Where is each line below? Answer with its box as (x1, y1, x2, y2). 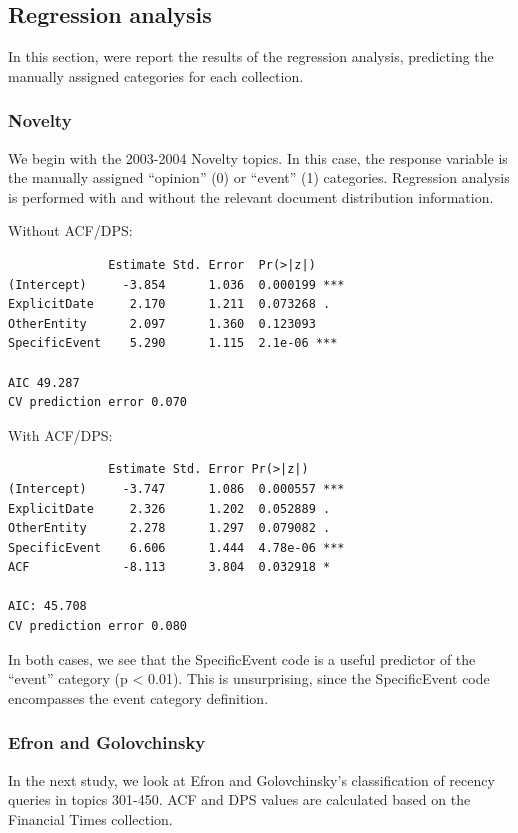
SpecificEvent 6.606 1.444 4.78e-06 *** (8, 540, 345, 555)
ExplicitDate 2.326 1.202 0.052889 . (8, 501, 331, 516)
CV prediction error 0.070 (8, 395, 187, 410)
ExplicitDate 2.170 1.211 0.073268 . (8, 297, 331, 312)
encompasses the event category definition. (8, 687, 269, 708)
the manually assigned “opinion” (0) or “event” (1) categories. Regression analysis (8, 167, 510, 188)
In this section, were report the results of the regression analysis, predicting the (8, 46, 494, 67)
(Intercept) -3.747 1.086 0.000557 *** (8, 481, 345, 496)
